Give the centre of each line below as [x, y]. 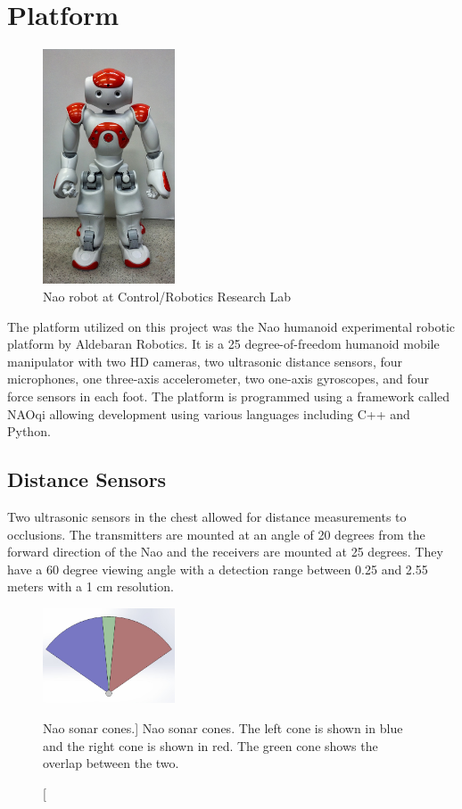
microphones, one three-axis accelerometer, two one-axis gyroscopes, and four [219, 379]
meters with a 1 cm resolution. [91, 586]
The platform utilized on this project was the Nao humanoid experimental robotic [231, 326]
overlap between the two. [111, 763]
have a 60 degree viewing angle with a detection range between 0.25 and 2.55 [218, 569]
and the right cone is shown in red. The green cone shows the [210, 745]
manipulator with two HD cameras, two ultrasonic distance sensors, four [205, 361]
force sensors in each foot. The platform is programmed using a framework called [229, 396]
